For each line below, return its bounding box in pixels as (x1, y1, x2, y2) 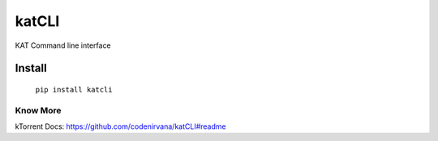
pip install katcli (35, 85, 113, 94)
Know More (15, 105, 62, 116)
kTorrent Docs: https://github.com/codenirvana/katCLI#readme (15, 122, 226, 131)
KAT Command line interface (15, 41, 111, 50)
